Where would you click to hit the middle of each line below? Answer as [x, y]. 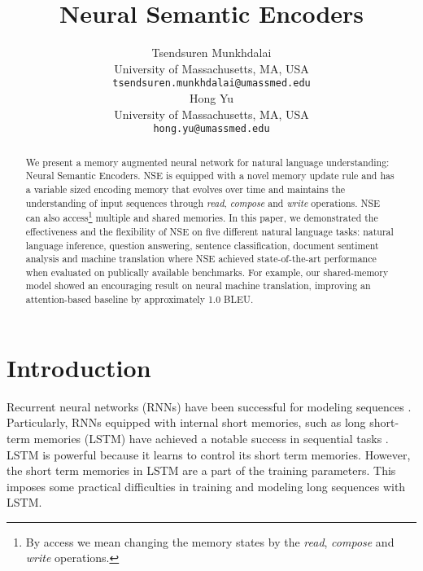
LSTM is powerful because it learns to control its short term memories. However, [209, 454]
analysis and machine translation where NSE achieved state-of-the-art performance [201, 259]
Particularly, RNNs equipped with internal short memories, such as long [186, 422]
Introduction [79, 367]
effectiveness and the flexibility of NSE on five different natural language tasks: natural [209, 231]
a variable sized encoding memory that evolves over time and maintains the [185, 189]
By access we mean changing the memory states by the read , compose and [210, 541]
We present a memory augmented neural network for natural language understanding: [207, 162]
